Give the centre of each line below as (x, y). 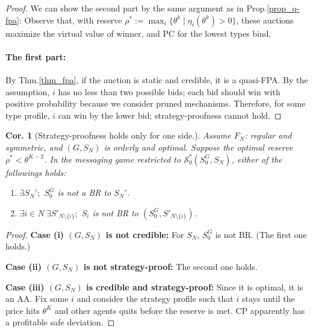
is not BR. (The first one (261, 234)
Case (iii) (25, 287)
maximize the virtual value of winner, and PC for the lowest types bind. (138, 33)
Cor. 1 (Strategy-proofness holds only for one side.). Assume (118, 135)
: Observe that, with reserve (70, 20)
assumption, (28, 91)
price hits (23, 310)
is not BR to (116, 212)
